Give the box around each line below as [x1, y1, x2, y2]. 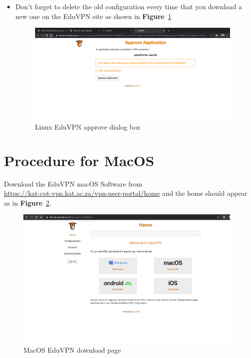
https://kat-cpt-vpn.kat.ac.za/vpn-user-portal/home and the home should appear [4, 188, 248, 198]
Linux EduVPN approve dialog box [35, 121, 140, 132]
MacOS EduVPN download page [23, 345, 121, 355]
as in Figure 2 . [4, 197, 52, 207]
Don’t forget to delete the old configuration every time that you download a [15, 1, 242, 11]
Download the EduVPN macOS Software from [4, 178, 142, 188]
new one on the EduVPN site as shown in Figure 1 [15, 11, 172, 21]
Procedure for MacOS [4, 150, 154, 170]
